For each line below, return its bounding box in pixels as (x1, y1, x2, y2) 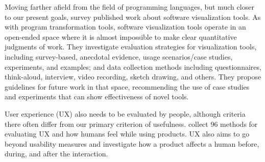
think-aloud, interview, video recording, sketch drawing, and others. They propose (5, 71, 261, 82)
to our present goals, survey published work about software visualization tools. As (5, 11, 261, 22)
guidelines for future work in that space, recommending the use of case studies (5, 81, 250, 92)
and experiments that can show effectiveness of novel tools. (5, 91, 189, 102)
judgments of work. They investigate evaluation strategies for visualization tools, (5, 41, 257, 52)
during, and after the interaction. (5, 148, 108, 159)
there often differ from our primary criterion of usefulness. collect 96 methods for (5, 118, 258, 129)
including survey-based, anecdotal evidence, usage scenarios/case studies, (5, 51, 233, 62)
